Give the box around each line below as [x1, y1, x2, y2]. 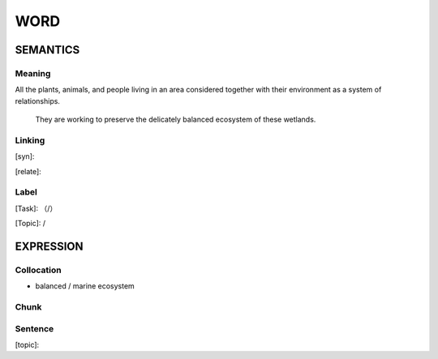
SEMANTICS [15, 43, 80, 57]
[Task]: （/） [15, 203, 58, 213]
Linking [15, 135, 45, 146]
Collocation [15, 264, 62, 276]
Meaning [15, 67, 51, 79]
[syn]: [15, 152, 35, 161]
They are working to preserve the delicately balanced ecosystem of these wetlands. [35, 114, 316, 125]
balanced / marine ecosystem [35, 281, 135, 291]
